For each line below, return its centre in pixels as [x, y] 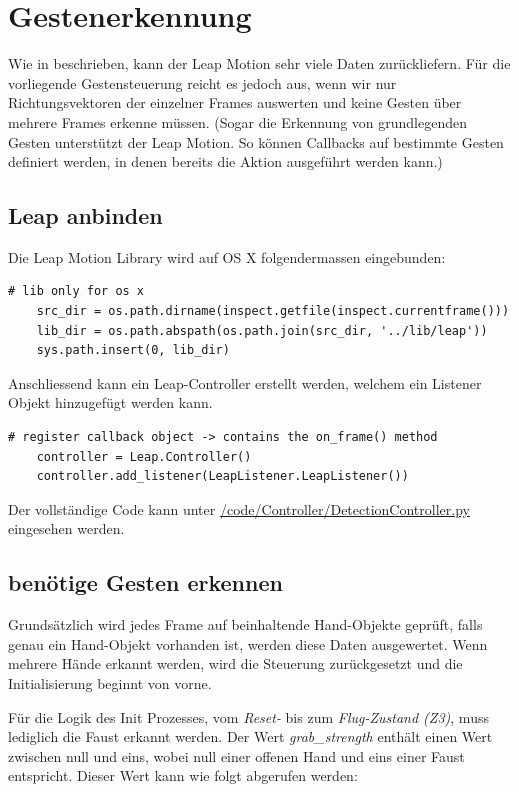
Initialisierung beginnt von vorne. [110, 683]
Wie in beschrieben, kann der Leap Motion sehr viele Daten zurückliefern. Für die [259, 63]
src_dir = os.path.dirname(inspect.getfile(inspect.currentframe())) [273, 311]
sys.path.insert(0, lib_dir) [133, 350]
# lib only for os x [76, 291]
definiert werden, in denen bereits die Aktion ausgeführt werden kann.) [225, 161]
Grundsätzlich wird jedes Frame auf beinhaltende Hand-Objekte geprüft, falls [245, 624]
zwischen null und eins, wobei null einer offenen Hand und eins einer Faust [236, 755]
